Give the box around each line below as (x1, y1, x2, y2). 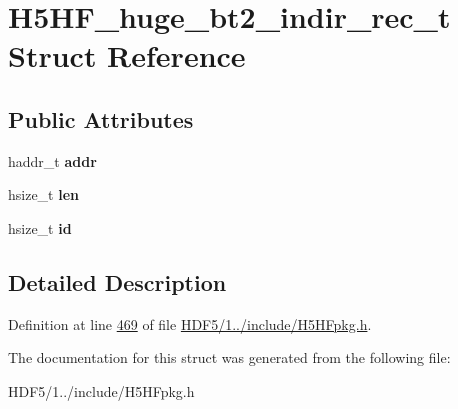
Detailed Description (8, 266, 227, 297)
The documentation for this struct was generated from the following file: (8, 347, 451, 368)
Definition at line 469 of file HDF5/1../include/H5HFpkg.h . (8, 313, 372, 334)
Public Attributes (8, 103, 194, 134)
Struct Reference (8, 35, 246, 76)
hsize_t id (8, 217, 72, 238)
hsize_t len (8, 184, 80, 205)
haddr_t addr (8, 150, 97, 171)
